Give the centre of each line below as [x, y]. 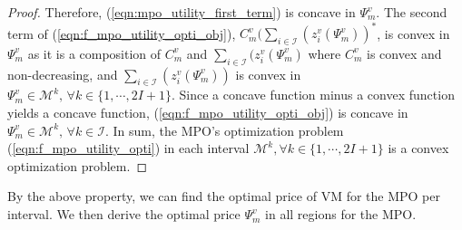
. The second [412, 12]
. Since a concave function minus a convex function [313, 95]
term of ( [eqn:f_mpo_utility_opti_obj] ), [122, 33]
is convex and [404, 53]
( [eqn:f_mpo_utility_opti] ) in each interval [128, 148]
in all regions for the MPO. [341, 214]
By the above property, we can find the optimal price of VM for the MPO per [224, 196]
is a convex [418, 148]
